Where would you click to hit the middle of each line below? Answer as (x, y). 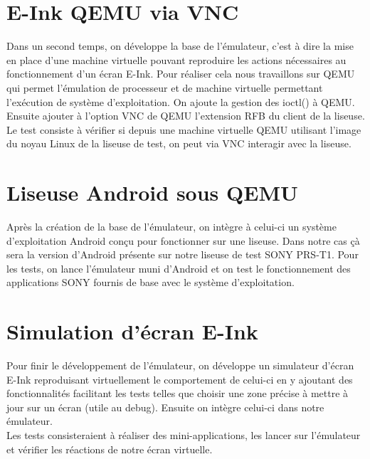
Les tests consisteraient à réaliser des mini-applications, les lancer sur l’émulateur (184, 435)
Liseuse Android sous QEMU (152, 192)
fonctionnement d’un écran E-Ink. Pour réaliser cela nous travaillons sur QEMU (181, 74)
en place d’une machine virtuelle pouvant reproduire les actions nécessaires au (176, 59)
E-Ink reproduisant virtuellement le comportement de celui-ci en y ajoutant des (180, 379)
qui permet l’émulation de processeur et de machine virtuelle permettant (165, 87)
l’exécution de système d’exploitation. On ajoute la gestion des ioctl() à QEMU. (181, 101)
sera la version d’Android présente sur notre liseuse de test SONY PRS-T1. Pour (183, 254)
